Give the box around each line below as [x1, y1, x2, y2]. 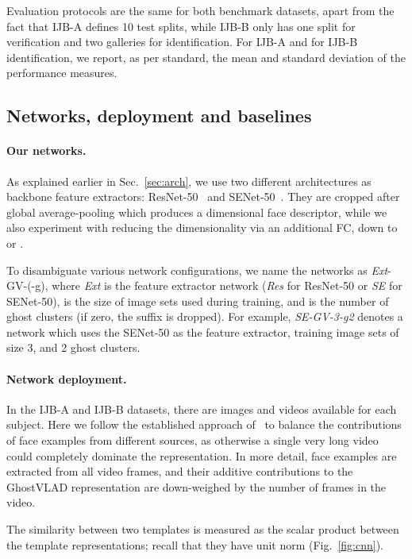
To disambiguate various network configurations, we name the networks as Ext [6, 261, 388, 278]
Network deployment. [6, 370, 127, 387]
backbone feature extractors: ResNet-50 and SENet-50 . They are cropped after [6, 188, 400, 205]
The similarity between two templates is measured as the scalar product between [6, 521, 399, 538]
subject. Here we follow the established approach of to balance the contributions [6, 416, 402, 433]
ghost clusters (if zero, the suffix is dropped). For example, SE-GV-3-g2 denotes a [6, 308, 403, 325]
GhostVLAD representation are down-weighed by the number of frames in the [6, 478, 387, 495]
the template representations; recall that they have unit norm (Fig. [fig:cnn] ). [6, 536, 383, 553]
